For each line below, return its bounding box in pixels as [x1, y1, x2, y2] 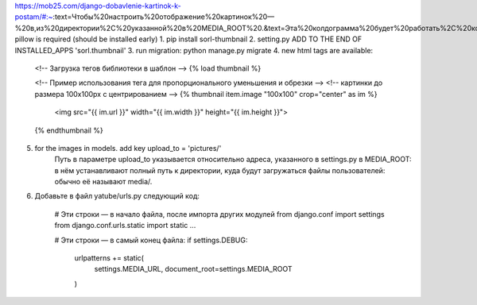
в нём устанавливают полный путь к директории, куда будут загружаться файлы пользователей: [54, 165, 386, 175]
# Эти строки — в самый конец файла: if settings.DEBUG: [54, 235, 248, 245]
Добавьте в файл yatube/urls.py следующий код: [34, 191, 200, 201]
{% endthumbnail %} [34, 125, 103, 135]
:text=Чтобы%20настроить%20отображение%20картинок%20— [52, 12, 274, 21]
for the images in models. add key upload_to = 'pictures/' [34, 143, 222, 152]
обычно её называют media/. [54, 177, 153, 187]
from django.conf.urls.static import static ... [54, 221, 196, 230]
